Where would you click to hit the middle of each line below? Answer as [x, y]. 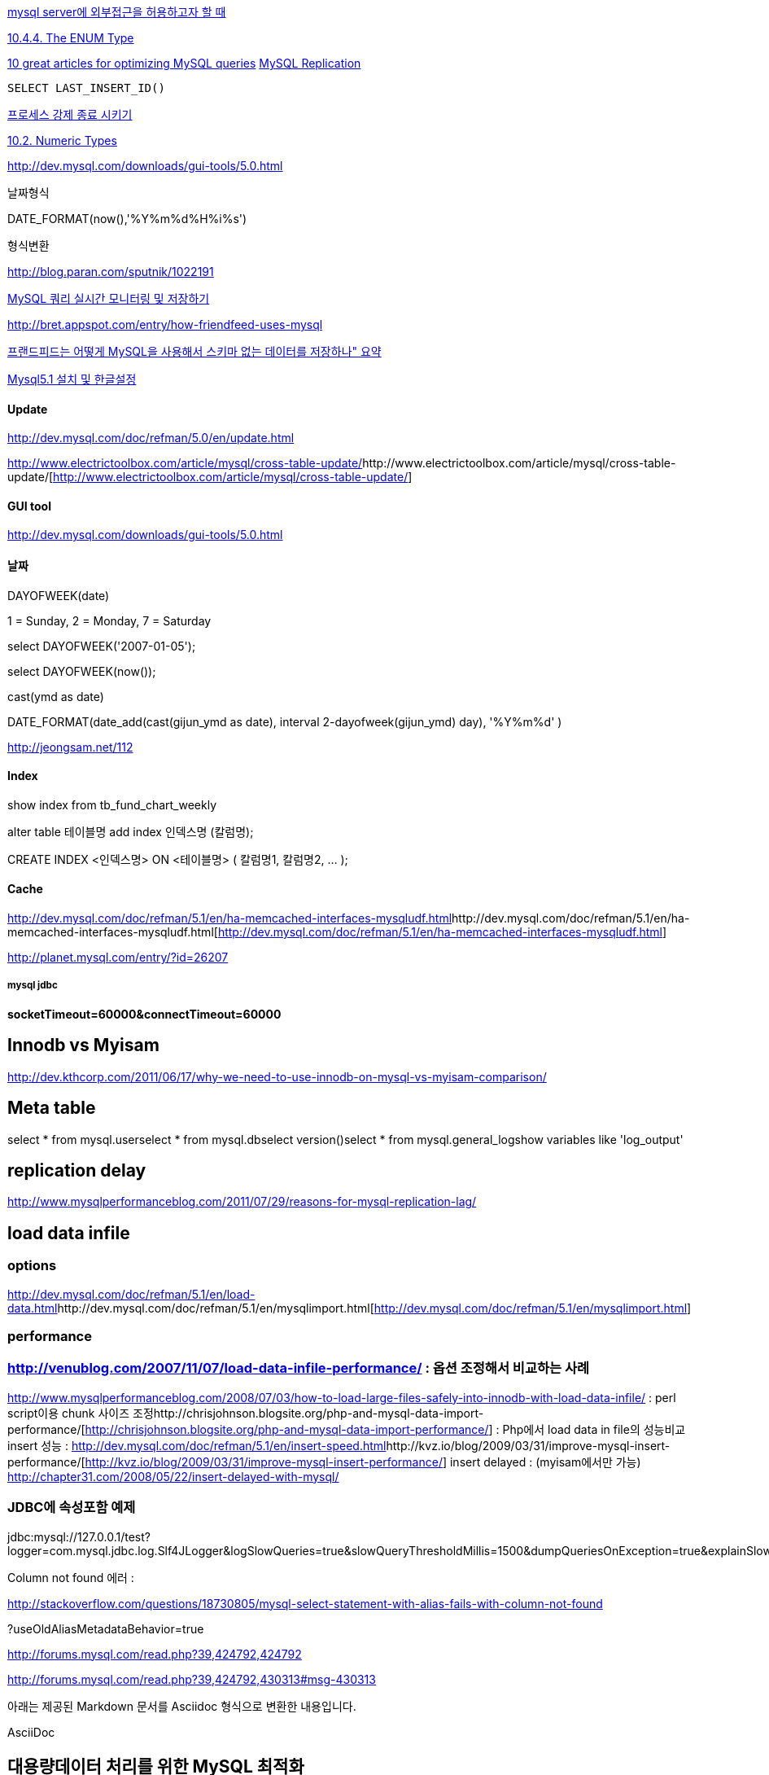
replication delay [77, 1170]
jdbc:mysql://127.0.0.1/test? [79, 1536]
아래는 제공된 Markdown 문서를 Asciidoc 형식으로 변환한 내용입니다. [182, 1706]
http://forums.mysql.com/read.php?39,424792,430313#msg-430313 [192, 1679]
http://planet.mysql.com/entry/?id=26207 [118, 958]
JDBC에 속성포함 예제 [72, 1508]
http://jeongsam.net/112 [70, 747]
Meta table [52, 1108]
